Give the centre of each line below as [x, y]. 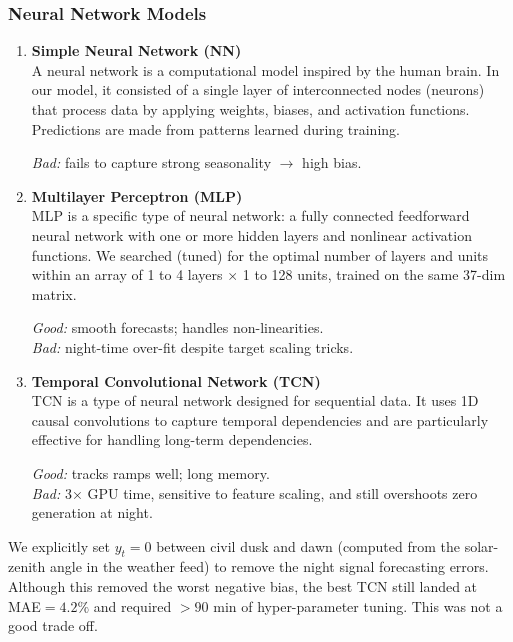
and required [132, 605]
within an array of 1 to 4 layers [127, 274]
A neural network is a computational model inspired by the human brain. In [265, 69]
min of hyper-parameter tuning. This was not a [358, 605]
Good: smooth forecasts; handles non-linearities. [177, 327]
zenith [27, 566]
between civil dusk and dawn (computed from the [308, 545]
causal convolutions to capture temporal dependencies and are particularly [260, 419]
